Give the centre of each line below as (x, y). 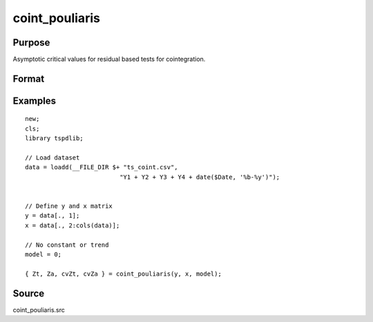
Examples (35, 101)
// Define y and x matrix (69, 206)
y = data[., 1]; (52, 216)
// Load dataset (52, 158)
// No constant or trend (67, 245)
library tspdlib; (54, 139)
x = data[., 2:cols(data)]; (73, 225)
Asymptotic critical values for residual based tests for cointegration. (109, 59)
